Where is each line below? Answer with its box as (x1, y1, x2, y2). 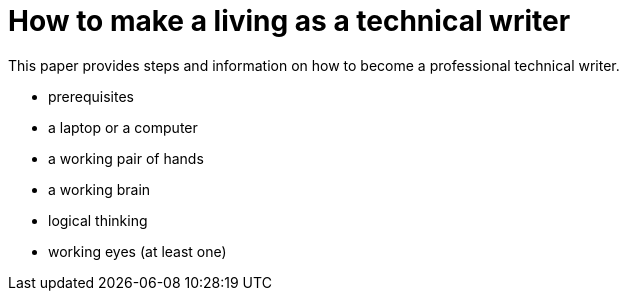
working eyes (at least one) (48, 242, 227, 260)
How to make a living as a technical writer (8, 4, 571, 38)
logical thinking (48, 211, 148, 229)
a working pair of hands (48, 149, 204, 167)
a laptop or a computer (48, 118, 198, 136)
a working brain (48, 180, 151, 198)
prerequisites (48, 87, 134, 105)
